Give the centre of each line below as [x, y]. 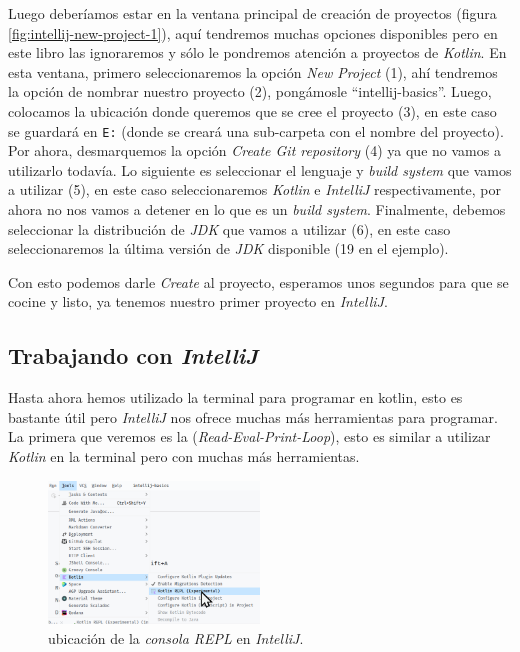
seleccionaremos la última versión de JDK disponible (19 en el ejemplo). [228, 248]
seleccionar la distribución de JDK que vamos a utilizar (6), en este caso [229, 228]
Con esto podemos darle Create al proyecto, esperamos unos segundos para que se [258, 281]
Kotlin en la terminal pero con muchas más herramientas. [184, 455]
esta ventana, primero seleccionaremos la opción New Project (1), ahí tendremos [253, 71]
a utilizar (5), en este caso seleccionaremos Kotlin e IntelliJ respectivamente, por [254, 189]
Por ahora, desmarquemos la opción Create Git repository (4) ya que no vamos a [254, 150]
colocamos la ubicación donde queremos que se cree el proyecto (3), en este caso [252, 110]
